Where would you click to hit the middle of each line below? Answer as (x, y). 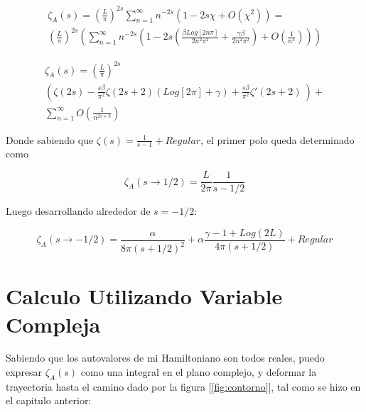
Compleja (53, 324)
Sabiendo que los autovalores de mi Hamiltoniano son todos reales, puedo (165, 358)
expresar (24, 372)
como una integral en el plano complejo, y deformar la (199, 372)
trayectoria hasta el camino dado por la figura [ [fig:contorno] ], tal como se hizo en (183, 386)
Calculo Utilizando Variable (144, 296)
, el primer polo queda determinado (278, 139)
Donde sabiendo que (50, 139)
